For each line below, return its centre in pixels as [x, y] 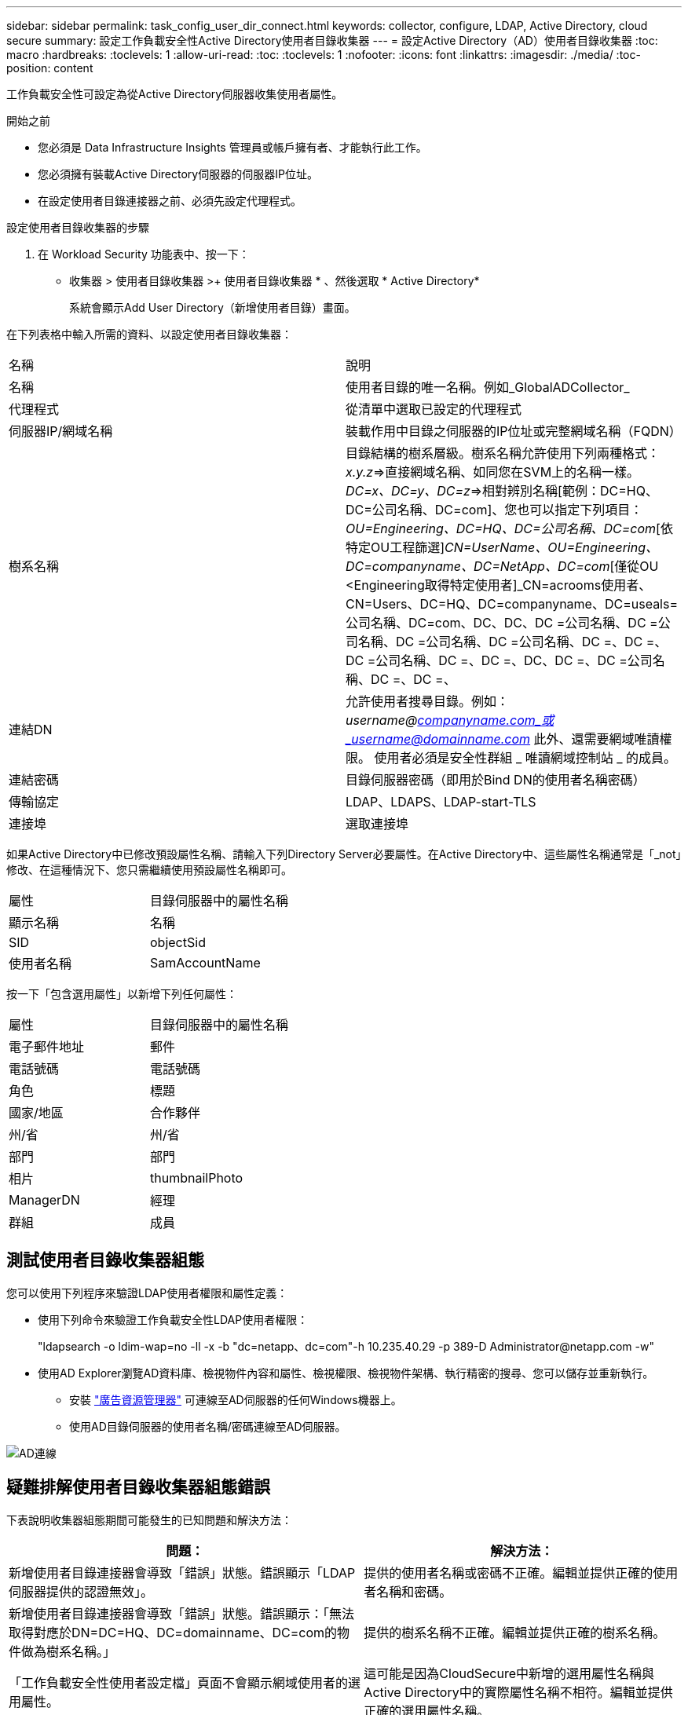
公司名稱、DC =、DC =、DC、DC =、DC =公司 [514, 660]
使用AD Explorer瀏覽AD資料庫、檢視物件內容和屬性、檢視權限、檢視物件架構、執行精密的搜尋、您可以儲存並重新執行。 [346, 1373]
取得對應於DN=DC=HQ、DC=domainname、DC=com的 [173, 1632]
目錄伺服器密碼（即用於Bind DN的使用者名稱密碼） [496, 780]
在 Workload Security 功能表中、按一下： [144, 254]
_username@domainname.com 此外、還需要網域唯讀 [503, 739]
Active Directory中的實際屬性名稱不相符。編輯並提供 [518, 1692]
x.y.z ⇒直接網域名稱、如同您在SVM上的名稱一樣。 [493, 472]
